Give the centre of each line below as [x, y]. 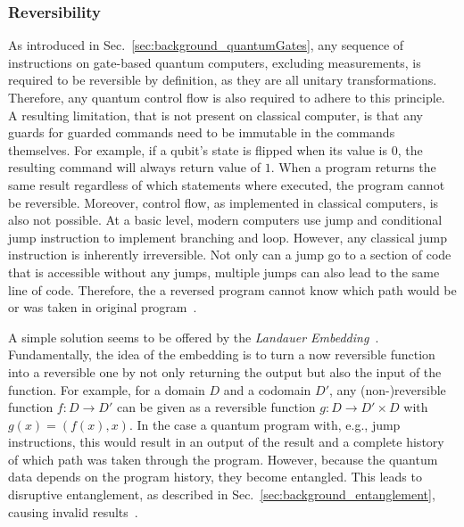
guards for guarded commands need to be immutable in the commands [202, 132]
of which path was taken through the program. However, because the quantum [223, 459]
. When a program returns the [353, 167]
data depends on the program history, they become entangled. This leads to [215, 477]
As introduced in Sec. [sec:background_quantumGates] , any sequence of [206, 45]
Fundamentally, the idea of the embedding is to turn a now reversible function [222, 354]
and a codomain [267, 389]
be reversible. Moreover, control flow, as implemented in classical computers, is [224, 202]
